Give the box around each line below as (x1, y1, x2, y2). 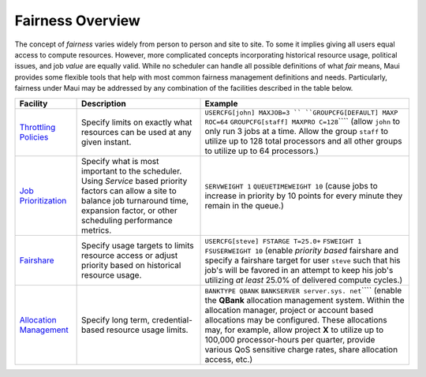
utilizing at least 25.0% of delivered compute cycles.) (204, 274, 403, 286)
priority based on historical (81, 259, 181, 271)
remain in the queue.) (204, 200, 284, 211)
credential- (151, 314, 193, 325)
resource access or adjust (81, 249, 178, 260)
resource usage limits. (106, 324, 189, 335)
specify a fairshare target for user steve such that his (204, 255, 402, 266)
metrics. (81, 225, 112, 236)
